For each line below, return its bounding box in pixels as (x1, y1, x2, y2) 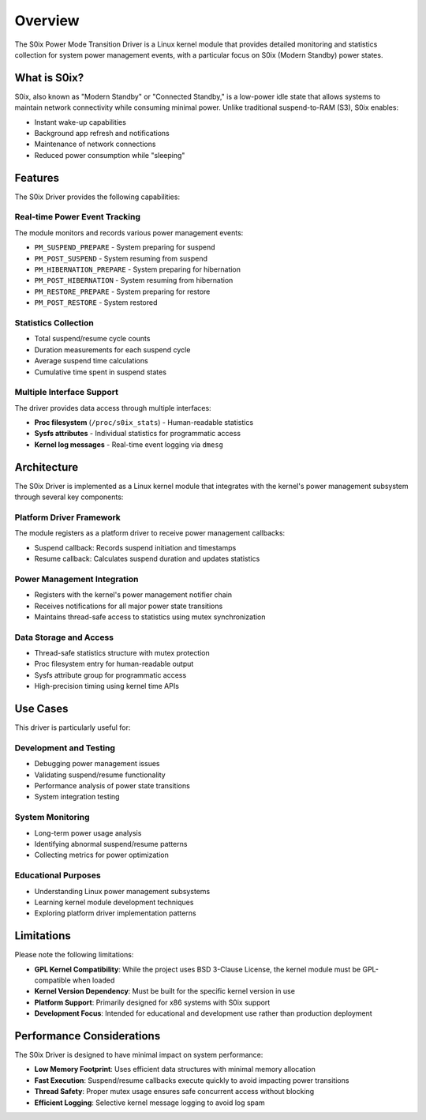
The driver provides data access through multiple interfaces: (14, 403, 212, 412)
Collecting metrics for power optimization (34, 850, 169, 860)
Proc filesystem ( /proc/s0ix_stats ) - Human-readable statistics (34, 418, 254, 427)
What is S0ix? (14, 71, 84, 85)
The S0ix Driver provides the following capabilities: (14, 192, 181, 201)
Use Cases (14, 702, 69, 716)
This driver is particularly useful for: (14, 723, 131, 732)
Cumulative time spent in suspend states (34, 367, 167, 377)
